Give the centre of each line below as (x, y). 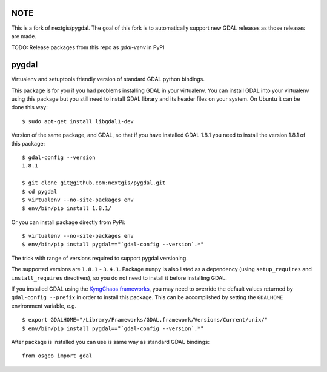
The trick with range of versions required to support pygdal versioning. (99, 258)
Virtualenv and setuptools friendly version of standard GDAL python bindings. (108, 79)
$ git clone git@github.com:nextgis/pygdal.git (94, 183)
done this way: (29, 107)
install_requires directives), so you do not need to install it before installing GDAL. (119, 278)
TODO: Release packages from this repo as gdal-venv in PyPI (88, 47)
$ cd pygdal (40, 191)
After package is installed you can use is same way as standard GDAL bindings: (111, 342)
